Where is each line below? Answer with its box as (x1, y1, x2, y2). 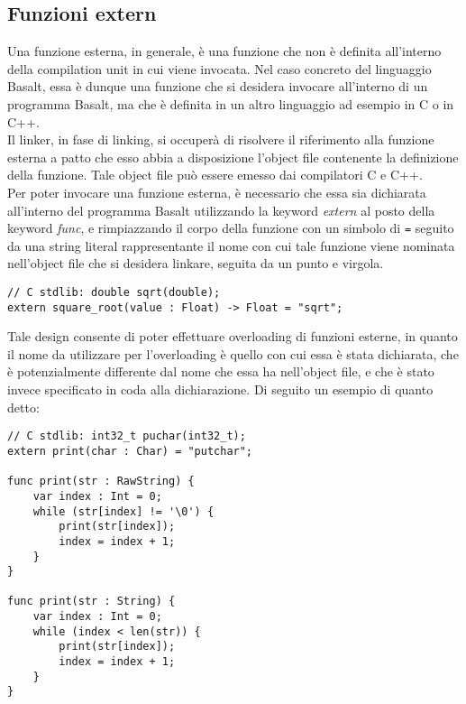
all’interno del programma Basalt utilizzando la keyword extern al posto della (7, 200, 435, 219)
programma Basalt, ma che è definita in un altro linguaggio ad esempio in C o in (7, 94, 454, 113)
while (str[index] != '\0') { (32, 505, 215, 518)
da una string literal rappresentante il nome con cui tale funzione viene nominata (7, 236, 455, 255)
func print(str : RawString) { (7, 475, 195, 488)
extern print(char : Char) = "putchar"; (7, 444, 253, 458)
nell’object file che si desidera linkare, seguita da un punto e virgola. (7, 254, 384, 273)
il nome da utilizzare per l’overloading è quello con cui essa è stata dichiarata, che (7, 344, 459, 363)
